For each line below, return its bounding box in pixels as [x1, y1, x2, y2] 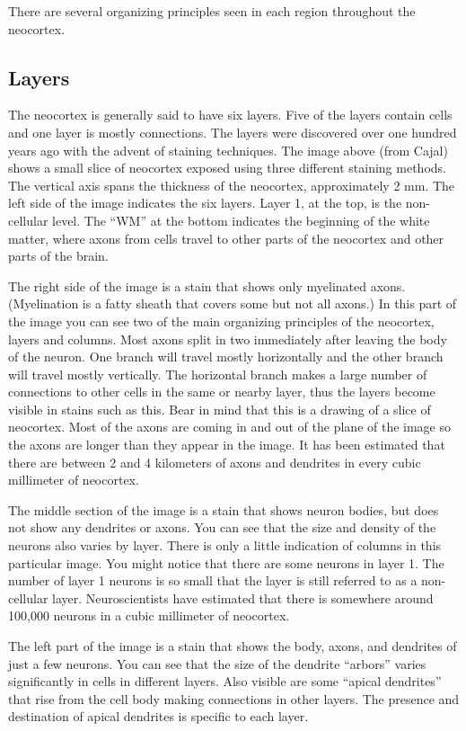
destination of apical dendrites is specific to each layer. [8, 707, 309, 726]
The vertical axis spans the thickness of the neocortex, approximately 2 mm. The [8, 175, 455, 194]
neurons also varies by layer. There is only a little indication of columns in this [8, 536, 442, 555]
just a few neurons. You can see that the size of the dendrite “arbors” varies [8, 654, 426, 673]
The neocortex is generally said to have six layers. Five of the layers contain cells [8, 105, 453, 124]
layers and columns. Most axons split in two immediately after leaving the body [8, 329, 447, 348]
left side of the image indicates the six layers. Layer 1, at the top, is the [8, 193, 402, 212]
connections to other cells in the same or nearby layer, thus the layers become [8, 382, 435, 401]
